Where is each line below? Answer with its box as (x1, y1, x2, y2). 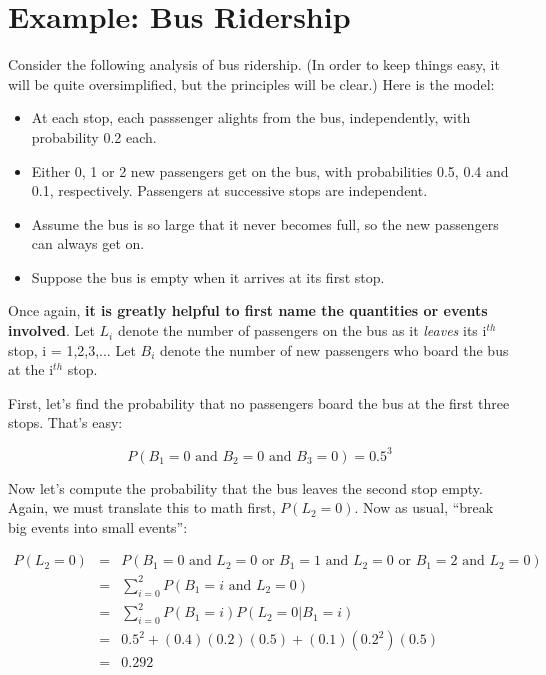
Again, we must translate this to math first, (8, 497, 276, 518)
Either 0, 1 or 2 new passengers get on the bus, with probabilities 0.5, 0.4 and (31, 160, 509, 181)
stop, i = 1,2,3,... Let (8, 339, 136, 360)
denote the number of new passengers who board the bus (159, 339, 509, 360)
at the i (8, 359, 54, 380)
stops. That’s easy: (8, 412, 123, 433)
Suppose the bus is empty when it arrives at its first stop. (31, 266, 385, 287)
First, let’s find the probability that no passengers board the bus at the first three (8, 392, 510, 413)
